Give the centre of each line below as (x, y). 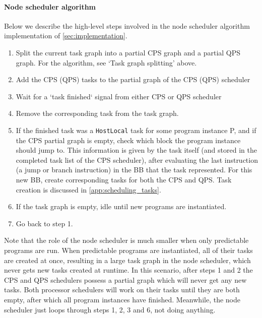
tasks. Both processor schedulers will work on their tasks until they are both (122, 290)
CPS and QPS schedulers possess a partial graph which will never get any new (125, 279)
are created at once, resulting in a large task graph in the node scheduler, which (127, 260)
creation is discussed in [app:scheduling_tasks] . (88, 189)
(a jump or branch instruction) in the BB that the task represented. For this (134, 170)
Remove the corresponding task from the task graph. (97, 113)
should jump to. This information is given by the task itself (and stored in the (136, 150)
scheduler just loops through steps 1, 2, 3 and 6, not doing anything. (110, 309)
